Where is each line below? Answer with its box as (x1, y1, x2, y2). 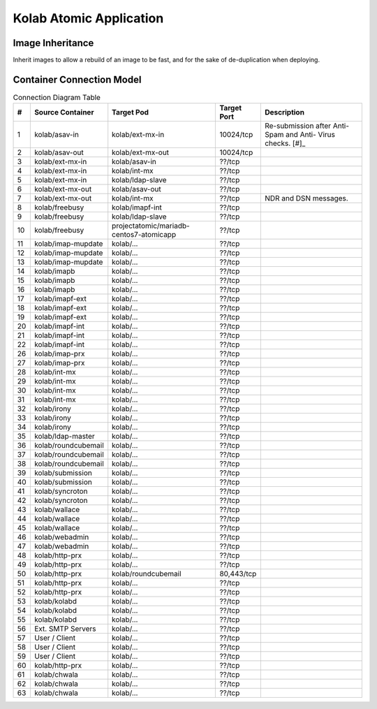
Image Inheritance (13, 37, 94, 49)
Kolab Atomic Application (13, 10, 164, 26)
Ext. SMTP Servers (34, 624, 96, 634)
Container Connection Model (13, 73, 142, 85)
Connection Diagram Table (13, 93, 101, 103)
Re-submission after (264, 121, 332, 131)
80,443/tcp (219, 569, 257, 579)
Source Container (34, 108, 94, 117)
